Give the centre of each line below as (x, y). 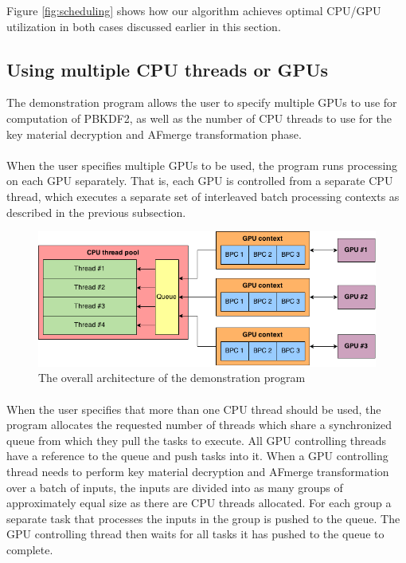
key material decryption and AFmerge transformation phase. (154, 134)
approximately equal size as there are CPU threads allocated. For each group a (199, 503)
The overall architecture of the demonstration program (172, 378)
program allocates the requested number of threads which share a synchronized (199, 425)
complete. (30, 549)
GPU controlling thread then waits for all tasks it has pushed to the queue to (195, 534)
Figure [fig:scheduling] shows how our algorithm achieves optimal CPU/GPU (194, 10)
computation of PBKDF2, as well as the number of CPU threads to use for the (199, 118)
